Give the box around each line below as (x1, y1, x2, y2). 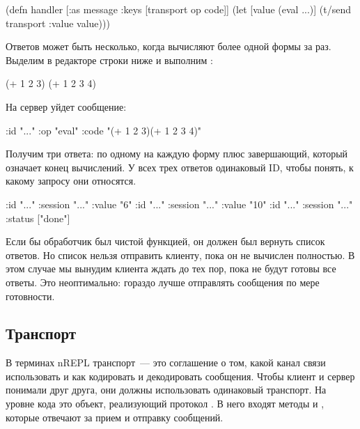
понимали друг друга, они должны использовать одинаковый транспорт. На (6, 382, 327, 397)
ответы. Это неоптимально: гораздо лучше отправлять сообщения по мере (6, 274, 320, 289)
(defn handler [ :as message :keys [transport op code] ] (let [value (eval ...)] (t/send (6, 2, 352, 16)
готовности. (6, 288, 55, 303)
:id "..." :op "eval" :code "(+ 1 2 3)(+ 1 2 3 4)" (6, 123, 202, 137)
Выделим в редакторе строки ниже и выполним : (6, 52, 213, 67)
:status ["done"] (6, 210, 70, 225)
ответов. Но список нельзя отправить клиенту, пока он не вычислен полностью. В (6, 247, 355, 262)
